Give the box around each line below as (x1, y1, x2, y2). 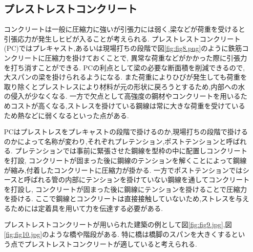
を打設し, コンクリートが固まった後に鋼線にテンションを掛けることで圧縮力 (4, 184, 247, 194)
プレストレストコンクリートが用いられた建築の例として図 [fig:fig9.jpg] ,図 (4, 219, 232, 230)
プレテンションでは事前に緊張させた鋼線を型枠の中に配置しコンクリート (15, 146, 248, 156)
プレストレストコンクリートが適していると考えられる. (24, 238, 197, 249)
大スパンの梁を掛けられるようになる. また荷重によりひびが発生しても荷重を (4, 72, 247, 82)
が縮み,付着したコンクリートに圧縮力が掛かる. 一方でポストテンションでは (4, 165, 243, 175)
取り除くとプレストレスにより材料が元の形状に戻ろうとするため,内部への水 (4, 81, 245, 91)
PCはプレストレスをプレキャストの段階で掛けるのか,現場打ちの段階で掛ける (4, 126, 248, 137)
